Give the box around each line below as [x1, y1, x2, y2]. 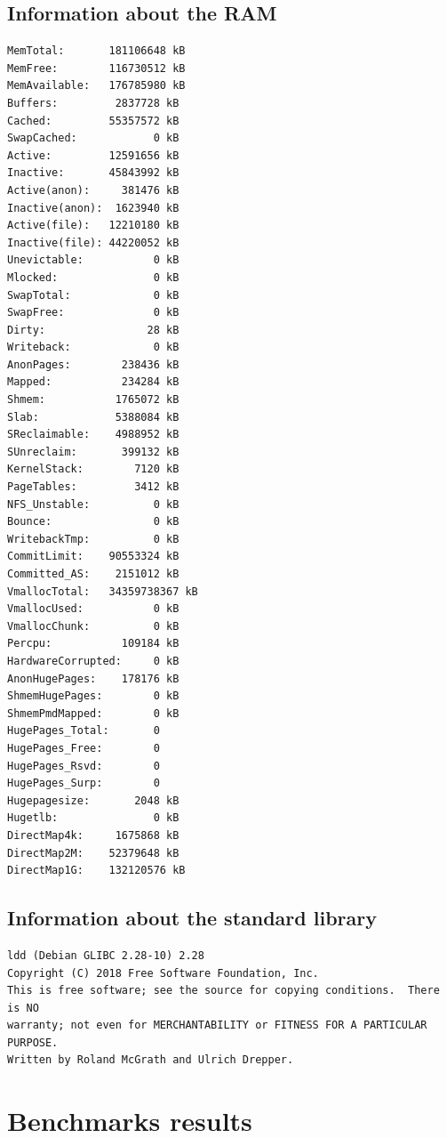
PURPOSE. [7, 1036, 59, 1049]
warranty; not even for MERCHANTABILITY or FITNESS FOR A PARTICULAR [7, 1019, 427, 1032]
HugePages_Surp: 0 [7, 777, 160, 790]
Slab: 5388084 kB [7, 410, 180, 424]
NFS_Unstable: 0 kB [7, 497, 180, 511]
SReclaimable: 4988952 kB [7, 428, 180, 441]
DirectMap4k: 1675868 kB [7, 828, 180, 842]
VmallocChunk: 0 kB [7, 619, 180, 633]
